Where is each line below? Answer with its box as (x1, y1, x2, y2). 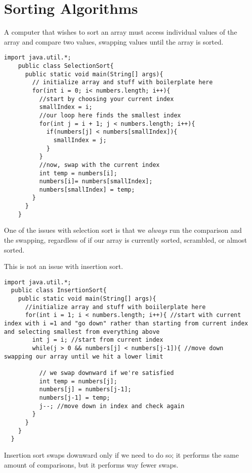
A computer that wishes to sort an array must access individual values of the (4, 27, 237, 37)
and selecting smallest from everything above (4, 328, 160, 335)
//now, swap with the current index (39, 161, 160, 168)
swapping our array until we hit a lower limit (4, 353, 164, 360)
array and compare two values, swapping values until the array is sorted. (4, 36, 223, 47)
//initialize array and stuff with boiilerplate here (25, 303, 206, 311)
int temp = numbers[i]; (39, 169, 118, 177)
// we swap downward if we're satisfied (39, 369, 174, 377)
